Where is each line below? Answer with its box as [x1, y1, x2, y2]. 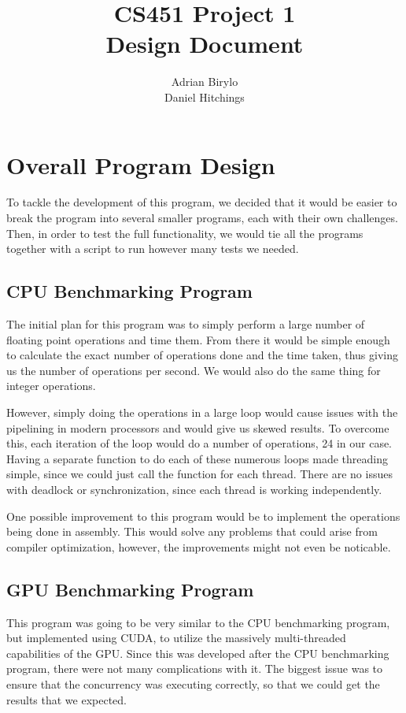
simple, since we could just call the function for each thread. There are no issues [6, 466, 393, 482]
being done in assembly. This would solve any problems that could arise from [6, 523, 378, 540]
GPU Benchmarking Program [6, 577, 254, 601]
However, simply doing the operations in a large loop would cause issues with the [6, 403, 398, 420]
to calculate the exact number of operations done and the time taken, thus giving [6, 347, 399, 363]
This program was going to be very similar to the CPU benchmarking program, [6, 614, 390, 630]
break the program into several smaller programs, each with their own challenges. [6, 210, 398, 226]
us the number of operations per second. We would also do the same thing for [6, 362, 381, 378]
